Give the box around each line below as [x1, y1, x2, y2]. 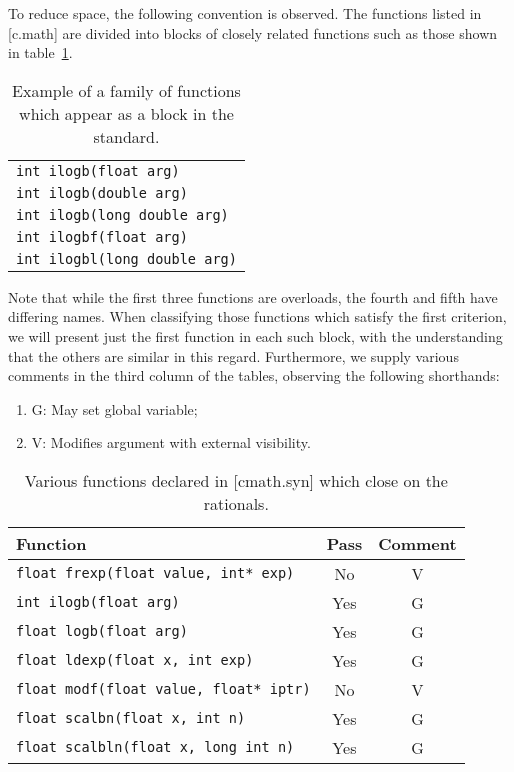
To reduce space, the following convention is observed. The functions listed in [8, 3, 482, 23]
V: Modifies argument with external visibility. [31, 432, 311, 453]
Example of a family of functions [12, 78, 241, 102]
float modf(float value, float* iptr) [16, 681, 311, 698]
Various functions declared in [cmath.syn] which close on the [24, 468, 448, 492]
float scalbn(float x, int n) [16, 710, 246, 727]
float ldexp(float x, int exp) [16, 652, 254, 669]
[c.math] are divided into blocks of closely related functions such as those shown [8, 22, 498, 43]
